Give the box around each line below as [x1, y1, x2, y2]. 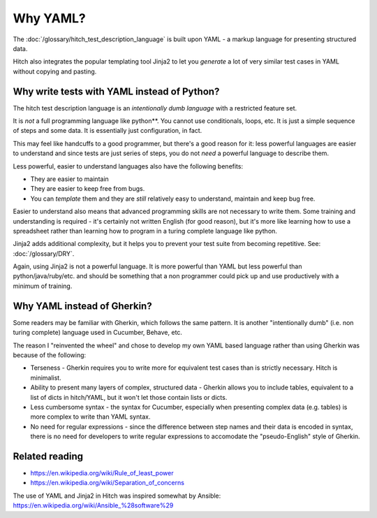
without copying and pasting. [13, 67, 97, 75]
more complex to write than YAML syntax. [30, 412, 151, 421]
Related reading [13, 450, 84, 462]
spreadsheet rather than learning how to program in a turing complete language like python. [13, 226, 277, 235]
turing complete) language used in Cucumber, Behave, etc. [13, 329, 183, 337]
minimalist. [30, 373, 62, 382]
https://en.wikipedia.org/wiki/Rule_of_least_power [30, 468, 174, 477]
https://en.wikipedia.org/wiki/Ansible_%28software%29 [13, 501, 174, 510]
